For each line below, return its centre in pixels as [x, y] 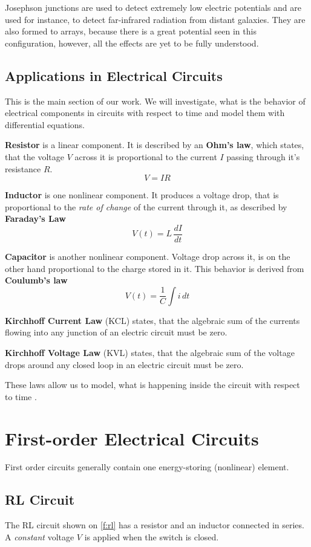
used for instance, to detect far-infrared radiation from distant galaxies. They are [155, 19]
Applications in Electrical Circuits [114, 75]
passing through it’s [263, 156]
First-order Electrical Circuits [132, 438]
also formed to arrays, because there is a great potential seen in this [131, 31]
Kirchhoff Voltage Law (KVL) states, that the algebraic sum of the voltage [150, 352]
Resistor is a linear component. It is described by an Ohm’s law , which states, [155, 145]
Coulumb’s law [36, 280]
